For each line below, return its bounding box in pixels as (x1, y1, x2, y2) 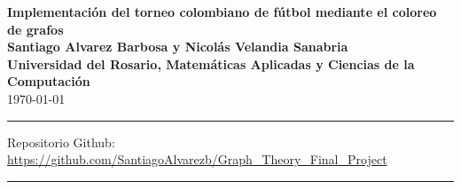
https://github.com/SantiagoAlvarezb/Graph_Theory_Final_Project (7, 150, 387, 169)
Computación (7, 72, 90, 91)
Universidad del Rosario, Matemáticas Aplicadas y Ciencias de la (7, 54, 415, 73)
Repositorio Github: (7, 132, 115, 151)
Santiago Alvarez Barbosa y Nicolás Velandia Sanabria (7, 37, 348, 56)
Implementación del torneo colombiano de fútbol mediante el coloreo (7, 3, 437, 20)
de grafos (7, 20, 64, 38)
